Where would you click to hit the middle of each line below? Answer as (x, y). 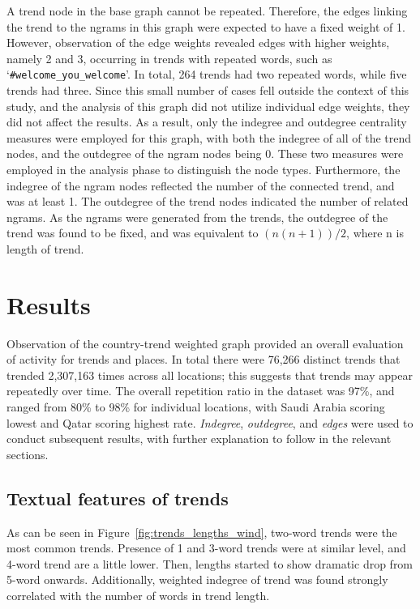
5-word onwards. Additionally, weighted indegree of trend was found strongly (197, 579)
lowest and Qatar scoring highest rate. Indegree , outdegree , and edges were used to (210, 422)
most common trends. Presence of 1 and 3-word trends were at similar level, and (206, 548)
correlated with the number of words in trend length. (138, 596)
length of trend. (45, 248)
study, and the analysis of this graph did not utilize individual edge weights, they (208, 106)
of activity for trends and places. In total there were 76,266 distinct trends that (204, 359)
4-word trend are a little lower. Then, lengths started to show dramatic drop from (210, 563)
